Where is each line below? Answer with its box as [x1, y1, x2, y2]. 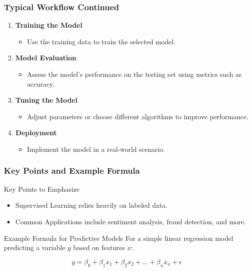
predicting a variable [4, 242, 65, 253]
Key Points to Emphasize [4, 183, 79, 194]
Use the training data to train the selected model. [27, 36, 175, 46]
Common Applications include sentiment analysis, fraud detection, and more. [15, 216, 246, 226]
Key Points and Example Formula [4, 164, 140, 177]
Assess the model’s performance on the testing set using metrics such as [27, 69, 242, 79]
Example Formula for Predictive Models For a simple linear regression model [4, 233, 233, 243]
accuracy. [27, 78, 55, 89]
